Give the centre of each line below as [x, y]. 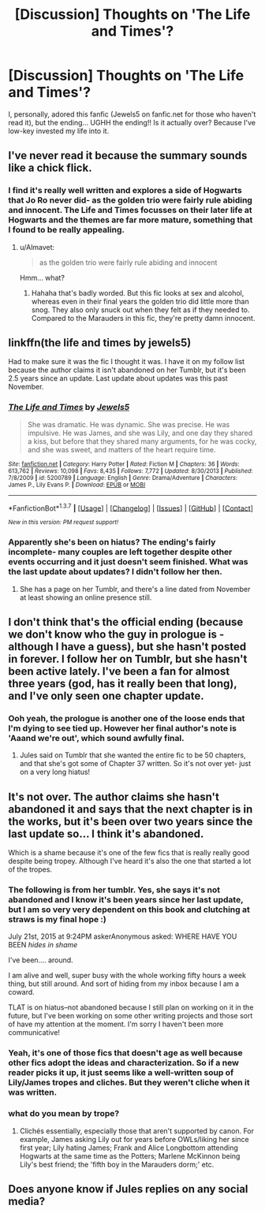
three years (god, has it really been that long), [123, 684]
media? [27, 1202]
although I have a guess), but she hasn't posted [127, 647]
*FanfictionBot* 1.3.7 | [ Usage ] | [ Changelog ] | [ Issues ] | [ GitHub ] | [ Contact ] [131, 508]
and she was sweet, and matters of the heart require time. [121, 449]
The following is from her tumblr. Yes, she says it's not [114, 890]
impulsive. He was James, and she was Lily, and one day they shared [140, 433]
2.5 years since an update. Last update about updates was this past [118, 378]
